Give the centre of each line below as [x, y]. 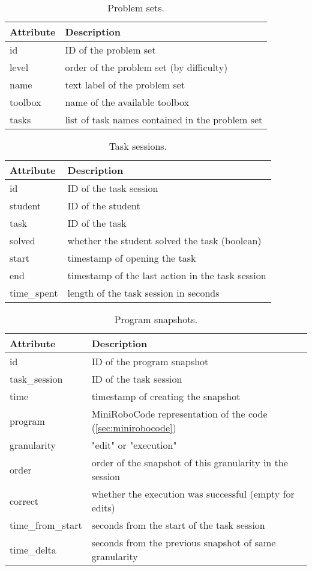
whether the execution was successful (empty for [193, 494]
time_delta [33, 549]
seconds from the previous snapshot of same [184, 542]
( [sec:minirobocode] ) [134, 427]
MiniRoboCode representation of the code [179, 414]
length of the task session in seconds [143, 293]
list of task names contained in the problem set [164, 119]
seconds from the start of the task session [178, 525]
